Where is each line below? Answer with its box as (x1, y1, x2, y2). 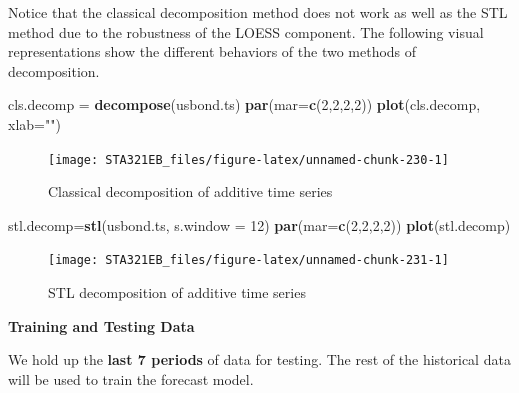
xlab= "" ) (8, 113, 61, 134)
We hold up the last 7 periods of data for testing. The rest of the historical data (8, 349, 511, 370)
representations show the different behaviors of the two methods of (8, 41, 417, 62)
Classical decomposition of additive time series (48, 181, 333, 202)
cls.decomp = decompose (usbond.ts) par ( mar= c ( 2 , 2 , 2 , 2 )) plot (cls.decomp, (8, 94, 481, 115)
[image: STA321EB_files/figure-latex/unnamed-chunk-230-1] (48, 152, 449, 167)
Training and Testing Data (8, 315, 195, 336)
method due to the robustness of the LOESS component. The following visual (8, 21, 484, 42)
